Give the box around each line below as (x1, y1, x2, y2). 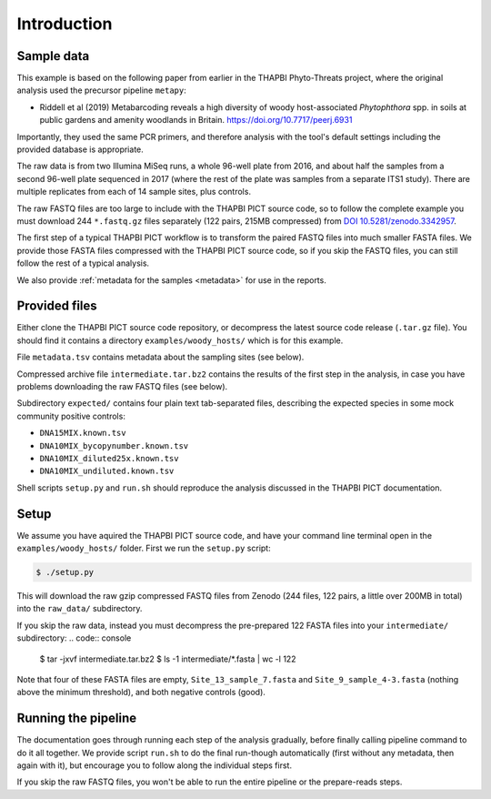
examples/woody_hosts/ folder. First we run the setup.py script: (16, 542, 272, 554)
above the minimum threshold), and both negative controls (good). (16, 687, 266, 698)
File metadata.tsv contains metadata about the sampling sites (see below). (16, 351, 305, 363)
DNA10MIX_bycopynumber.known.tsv (39, 440, 189, 450)
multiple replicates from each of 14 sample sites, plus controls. (16, 187, 252, 197)
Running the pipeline (16, 711, 136, 726)
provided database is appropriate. (16, 144, 145, 155)
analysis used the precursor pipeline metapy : (16, 85, 186, 96)
